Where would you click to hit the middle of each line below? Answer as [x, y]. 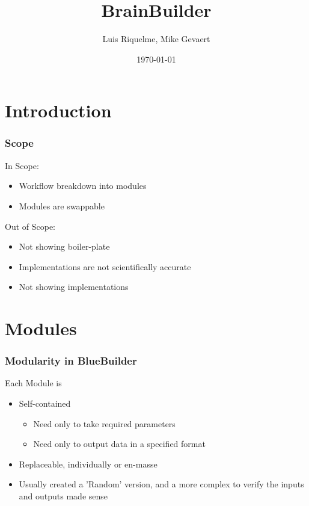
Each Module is [33, 383]
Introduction [58, 110]
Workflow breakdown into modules [83, 186]
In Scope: [22, 165]
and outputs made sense [63, 496]
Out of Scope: [30, 226]
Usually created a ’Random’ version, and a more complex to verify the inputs [161, 484]
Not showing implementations [74, 287]
